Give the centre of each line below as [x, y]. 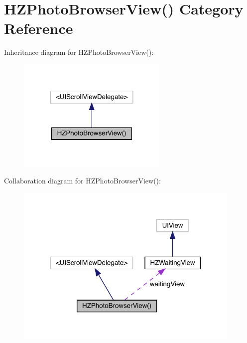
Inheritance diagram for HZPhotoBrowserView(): [79, 52]
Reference [39, 28]
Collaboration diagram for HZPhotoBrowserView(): [82, 180]
